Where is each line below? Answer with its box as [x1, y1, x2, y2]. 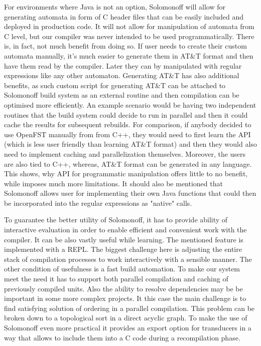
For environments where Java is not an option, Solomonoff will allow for [4, 2, 225, 12]
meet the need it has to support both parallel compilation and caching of [4, 273, 228, 284]
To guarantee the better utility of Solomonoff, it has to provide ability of [4, 214, 228, 225]
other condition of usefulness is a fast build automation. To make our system [4, 263, 240, 274]
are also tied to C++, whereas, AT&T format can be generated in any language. [4, 158, 252, 169]
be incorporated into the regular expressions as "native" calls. [4, 197, 192, 208]
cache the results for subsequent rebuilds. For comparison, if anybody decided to [4, 119, 251, 130]
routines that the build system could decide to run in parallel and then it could [4, 109, 248, 120]
